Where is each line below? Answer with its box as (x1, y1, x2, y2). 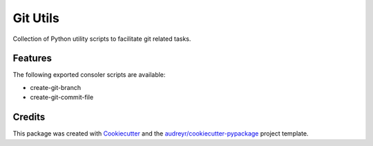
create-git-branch (30, 83, 82, 91)
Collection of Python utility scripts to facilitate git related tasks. (12, 35, 191, 43)
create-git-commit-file (30, 93, 94, 102)
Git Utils (12, 10, 60, 26)
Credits (12, 111, 46, 123)
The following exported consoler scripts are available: (12, 71, 166, 79)
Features (12, 53, 52, 64)
